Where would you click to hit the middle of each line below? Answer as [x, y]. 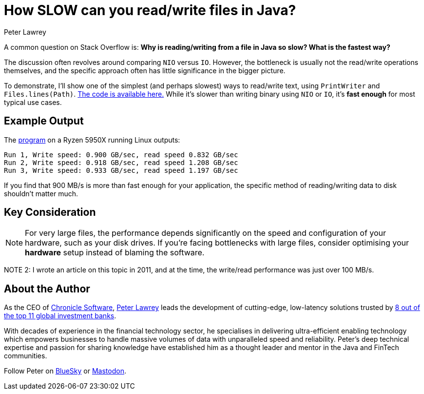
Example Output [44, 121]
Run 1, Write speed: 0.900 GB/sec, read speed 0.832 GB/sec [121, 155]
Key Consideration [50, 212]
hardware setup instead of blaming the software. [115, 253]
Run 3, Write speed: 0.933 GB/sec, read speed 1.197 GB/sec [121, 170]
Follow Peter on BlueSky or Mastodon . [65, 371]
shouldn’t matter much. [41, 193]
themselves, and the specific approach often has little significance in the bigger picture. [145, 70]
